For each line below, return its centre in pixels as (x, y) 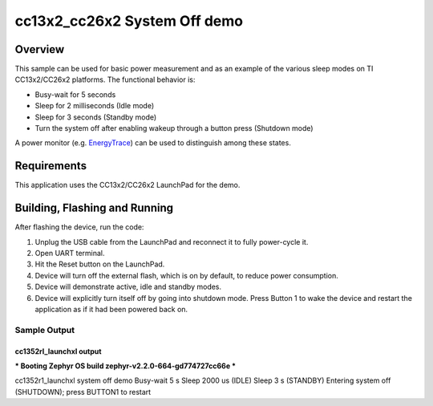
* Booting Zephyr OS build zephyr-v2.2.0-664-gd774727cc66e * (125, 366)
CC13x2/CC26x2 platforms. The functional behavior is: (105, 79)
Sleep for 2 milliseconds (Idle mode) (95, 106)
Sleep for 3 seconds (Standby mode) (96, 117)
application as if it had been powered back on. (111, 309)
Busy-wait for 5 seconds (75, 94)
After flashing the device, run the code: (79, 227)
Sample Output (45, 330)
